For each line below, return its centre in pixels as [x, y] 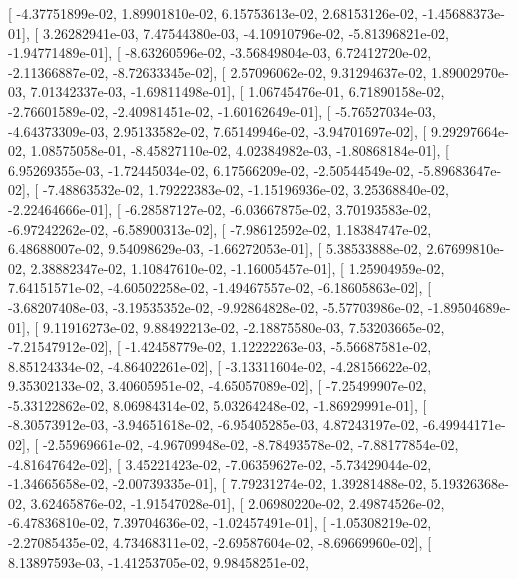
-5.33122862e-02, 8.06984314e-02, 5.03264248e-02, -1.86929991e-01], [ [217, 404]
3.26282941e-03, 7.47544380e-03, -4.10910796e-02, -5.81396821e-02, [245, 32]
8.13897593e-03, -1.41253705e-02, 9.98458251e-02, [158, 561]
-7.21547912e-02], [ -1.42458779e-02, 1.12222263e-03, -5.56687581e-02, [220, 346]
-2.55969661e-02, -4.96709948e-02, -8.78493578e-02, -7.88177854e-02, [250, 444]
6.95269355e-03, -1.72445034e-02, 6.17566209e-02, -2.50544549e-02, [211, 169]
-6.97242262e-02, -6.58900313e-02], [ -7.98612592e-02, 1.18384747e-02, [220, 228]
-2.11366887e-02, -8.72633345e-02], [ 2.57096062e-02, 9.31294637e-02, [217, 71]
